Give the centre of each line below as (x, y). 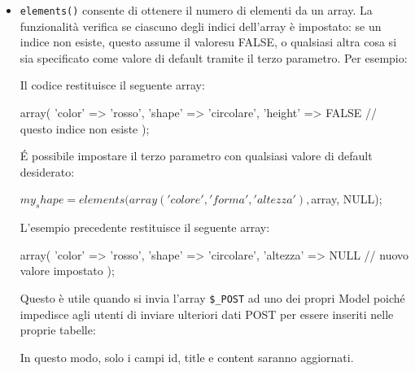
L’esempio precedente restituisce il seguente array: (145, 227)
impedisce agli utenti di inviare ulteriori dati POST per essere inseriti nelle (207, 314)
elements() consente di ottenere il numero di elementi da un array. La (196, 10)
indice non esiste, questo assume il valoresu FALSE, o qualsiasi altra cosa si (208, 42)
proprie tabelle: (58, 330)
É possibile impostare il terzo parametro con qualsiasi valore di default (196, 156)
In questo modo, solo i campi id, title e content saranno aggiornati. (187, 357)
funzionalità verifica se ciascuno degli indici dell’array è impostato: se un (201, 26)
